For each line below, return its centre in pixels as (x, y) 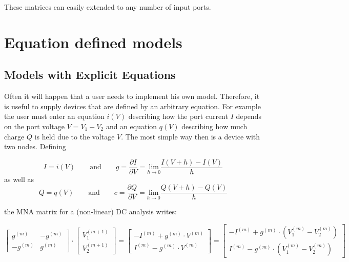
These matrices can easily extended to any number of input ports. (108, 7)
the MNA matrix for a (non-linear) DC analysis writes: (90, 211)
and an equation (131, 126)
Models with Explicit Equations (90, 75)
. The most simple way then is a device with (191, 136)
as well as (19, 179)
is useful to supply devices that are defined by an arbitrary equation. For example (132, 106)
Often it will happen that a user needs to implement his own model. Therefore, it (132, 96)
